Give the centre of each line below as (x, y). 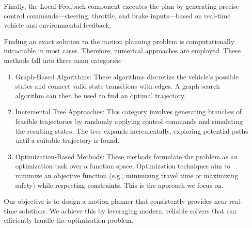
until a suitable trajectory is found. (67, 140)
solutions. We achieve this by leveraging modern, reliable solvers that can (128, 210)
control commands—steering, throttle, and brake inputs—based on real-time (117, 15)
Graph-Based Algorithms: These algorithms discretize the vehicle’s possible (127, 76)
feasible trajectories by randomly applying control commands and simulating (129, 121)
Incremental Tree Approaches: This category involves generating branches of (128, 112)
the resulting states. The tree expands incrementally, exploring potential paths (132, 130)
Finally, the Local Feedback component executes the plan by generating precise (121, 6)
